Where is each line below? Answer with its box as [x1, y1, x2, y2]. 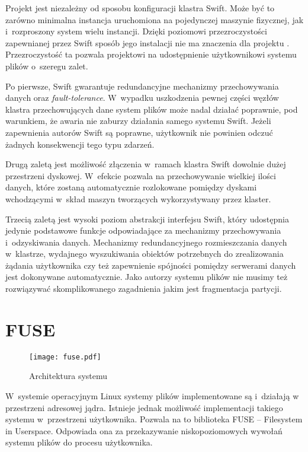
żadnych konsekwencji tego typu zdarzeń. [5, 138, 155, 150]
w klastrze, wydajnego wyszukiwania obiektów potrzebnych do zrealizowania [5, 247, 284, 260]
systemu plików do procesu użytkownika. [5, 436, 153, 448]
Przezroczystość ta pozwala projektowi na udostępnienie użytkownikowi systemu [5, 48, 297, 61]
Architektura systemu [29, 370, 108, 382]
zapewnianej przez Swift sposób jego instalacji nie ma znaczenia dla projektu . [5, 36, 290, 49]
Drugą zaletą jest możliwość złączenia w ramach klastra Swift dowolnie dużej [5, 158, 286, 170]
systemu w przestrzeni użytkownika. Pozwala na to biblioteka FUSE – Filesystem [5, 413, 303, 425]
